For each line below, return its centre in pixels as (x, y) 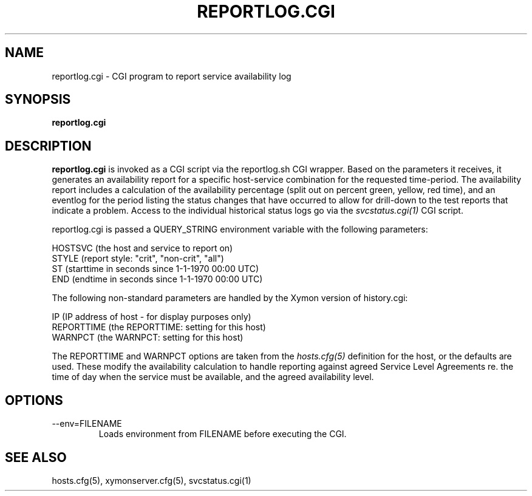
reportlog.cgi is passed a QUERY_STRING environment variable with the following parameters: (240, 229)
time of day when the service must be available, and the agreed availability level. (213, 377)
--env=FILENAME (87, 424)
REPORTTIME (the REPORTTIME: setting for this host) (159, 327)
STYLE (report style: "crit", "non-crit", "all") (138, 259)
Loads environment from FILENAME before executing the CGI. (223, 434)
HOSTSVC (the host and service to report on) (142, 248)
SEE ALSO (36, 457)
